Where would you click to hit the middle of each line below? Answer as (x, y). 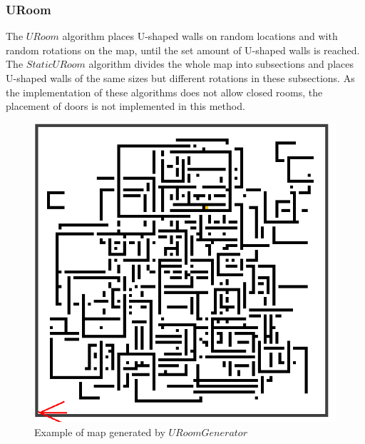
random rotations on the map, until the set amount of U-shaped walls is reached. (183, 50)
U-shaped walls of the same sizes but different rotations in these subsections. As (180, 78)
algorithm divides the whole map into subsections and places (221, 64)
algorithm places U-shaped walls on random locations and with (200, 36)
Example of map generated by (100, 432)
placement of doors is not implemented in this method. (125, 106)
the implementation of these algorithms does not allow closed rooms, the (164, 92)
